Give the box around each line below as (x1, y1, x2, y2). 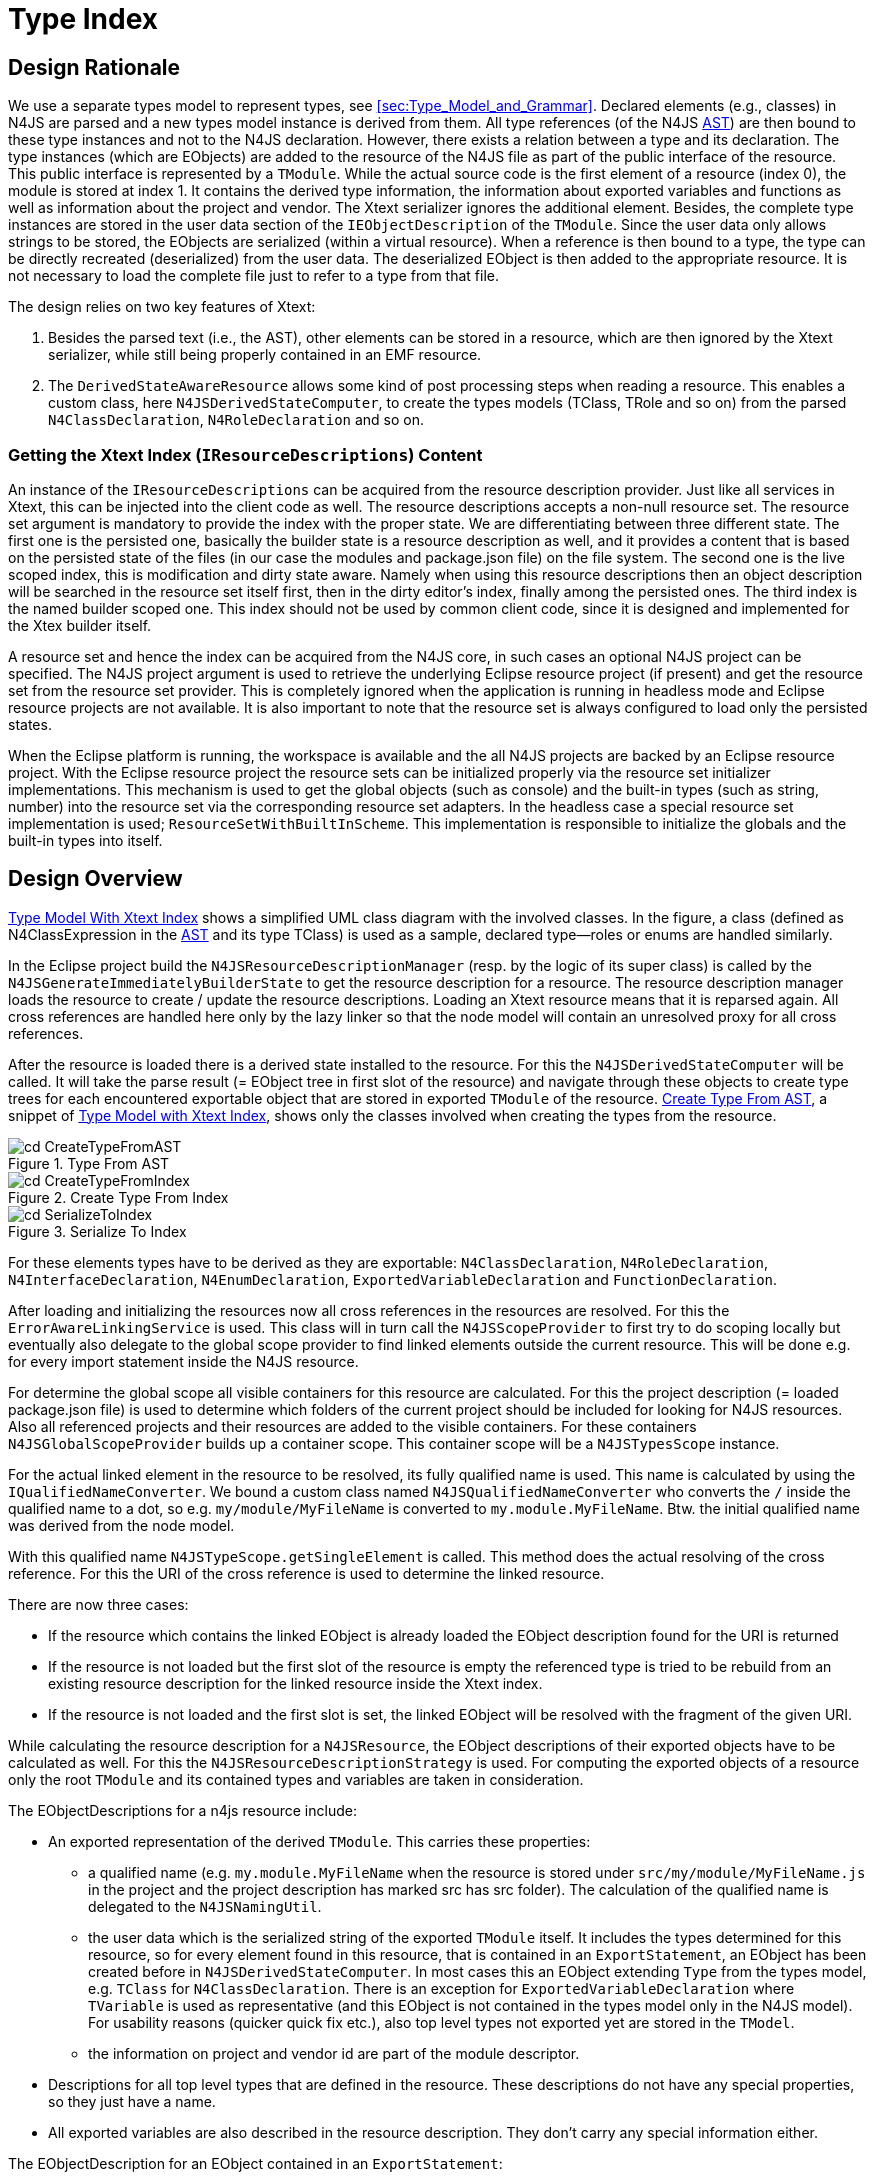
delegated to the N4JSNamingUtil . (88, 1897, 322, 1915)
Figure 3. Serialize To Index (8, 1222, 187, 1240)
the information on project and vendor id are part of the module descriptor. (88, 2044, 580, 2062)
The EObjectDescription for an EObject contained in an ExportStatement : (8, 2154, 503, 2172)
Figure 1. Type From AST (8, 1154, 170, 1172)
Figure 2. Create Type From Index (8, 1188, 229, 1206)
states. (8, 715, 52, 733)
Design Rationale (8, 54, 181, 80)
